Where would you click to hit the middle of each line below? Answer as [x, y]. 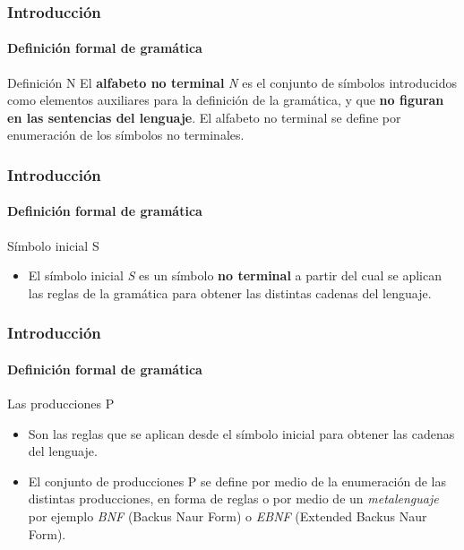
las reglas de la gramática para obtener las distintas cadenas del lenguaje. [230, 292]
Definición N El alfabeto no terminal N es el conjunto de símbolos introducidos [232, 82]
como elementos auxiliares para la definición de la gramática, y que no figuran [226, 100]
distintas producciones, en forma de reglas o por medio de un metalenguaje [233, 498]
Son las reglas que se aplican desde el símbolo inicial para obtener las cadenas [241, 433]
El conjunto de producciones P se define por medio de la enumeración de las [237, 481]
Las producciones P [61, 404]
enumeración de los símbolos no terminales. [126, 135]
